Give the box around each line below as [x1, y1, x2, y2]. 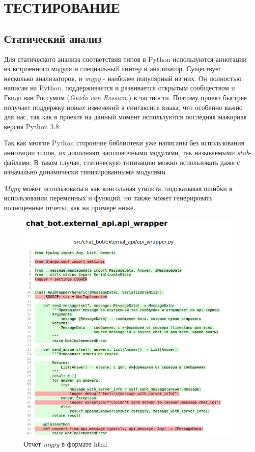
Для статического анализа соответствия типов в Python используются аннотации [4, 54, 247, 64]
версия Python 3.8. [4, 121, 61, 131]
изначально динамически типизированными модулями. [4, 167, 167, 177]
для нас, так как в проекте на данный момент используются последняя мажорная [4, 112, 247, 122]
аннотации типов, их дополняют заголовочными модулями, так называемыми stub [4, 147, 249, 157]
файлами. [4, 157, 32, 167]
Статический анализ [4, 30, 102, 46]
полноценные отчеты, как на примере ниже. [4, 202, 136, 212]
